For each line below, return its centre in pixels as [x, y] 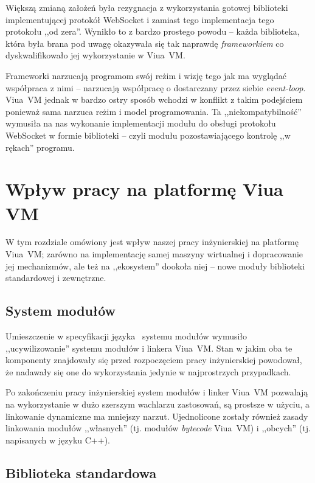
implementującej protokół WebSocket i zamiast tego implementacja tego [140, 19]
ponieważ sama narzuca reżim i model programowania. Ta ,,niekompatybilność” [154, 111]
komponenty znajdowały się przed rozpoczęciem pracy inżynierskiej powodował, [154, 360]
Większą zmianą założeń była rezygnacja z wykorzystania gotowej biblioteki [147, 7]
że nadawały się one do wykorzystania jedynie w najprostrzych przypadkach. [148, 371]
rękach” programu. [40, 147]
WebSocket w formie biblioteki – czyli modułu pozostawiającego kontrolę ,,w [148, 135]
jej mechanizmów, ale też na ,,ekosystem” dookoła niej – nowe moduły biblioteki [155, 266]
